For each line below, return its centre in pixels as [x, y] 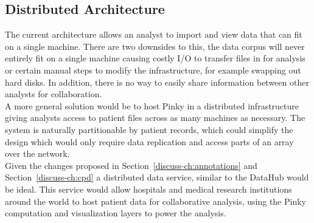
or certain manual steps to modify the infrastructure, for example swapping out [153, 70]
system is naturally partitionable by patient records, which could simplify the [149, 129]
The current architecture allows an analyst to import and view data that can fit [154, 34]
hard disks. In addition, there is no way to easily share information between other [157, 82]
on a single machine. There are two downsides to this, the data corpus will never [155, 46]
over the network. [37, 153]
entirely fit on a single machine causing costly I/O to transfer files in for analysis [155, 58]
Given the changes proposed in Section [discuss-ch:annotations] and [131, 165]
